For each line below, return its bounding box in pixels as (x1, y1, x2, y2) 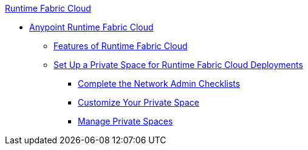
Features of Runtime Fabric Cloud (53, 41, 188, 51)
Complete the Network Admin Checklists (78, 78, 241, 89)
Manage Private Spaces (78, 116, 173, 126)
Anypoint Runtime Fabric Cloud (29, 22, 154, 32)
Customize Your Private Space (78, 97, 199, 107)
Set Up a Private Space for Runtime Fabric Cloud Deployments (53, 60, 303, 70)
